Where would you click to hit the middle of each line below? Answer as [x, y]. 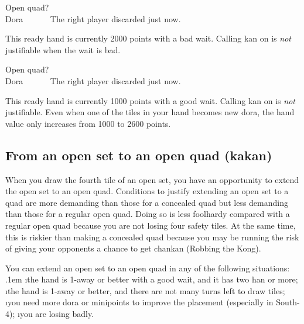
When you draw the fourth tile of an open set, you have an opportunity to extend [152, 179]
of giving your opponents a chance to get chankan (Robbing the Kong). [133, 248]
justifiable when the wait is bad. [63, 49]
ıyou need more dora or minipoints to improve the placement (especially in [139, 302]
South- [288, 302]
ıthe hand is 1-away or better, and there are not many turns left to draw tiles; [145, 290]
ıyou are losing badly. [56, 314]
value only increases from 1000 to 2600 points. [88, 123]
